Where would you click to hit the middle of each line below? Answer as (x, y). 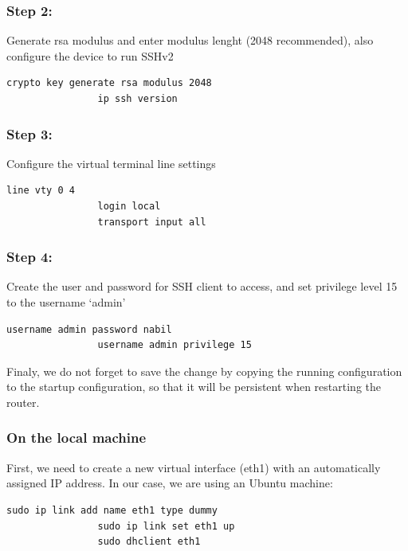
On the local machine (76, 438)
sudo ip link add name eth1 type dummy (112, 510)
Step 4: (29, 257)
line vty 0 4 (41, 191)
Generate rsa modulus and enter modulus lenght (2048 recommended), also (190, 40)
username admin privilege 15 (175, 345)
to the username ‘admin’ (66, 302)
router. (23, 402)
